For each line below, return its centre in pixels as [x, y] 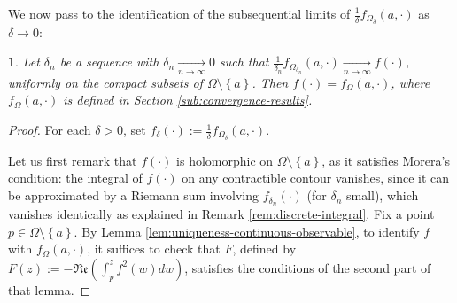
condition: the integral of [75, 178]
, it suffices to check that [154, 249]
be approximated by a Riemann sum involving [134, 195]
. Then [270, 82]
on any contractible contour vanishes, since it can [316, 178]
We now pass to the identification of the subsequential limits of [179, 13]
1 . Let [24, 62]
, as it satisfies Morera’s [386, 160]
